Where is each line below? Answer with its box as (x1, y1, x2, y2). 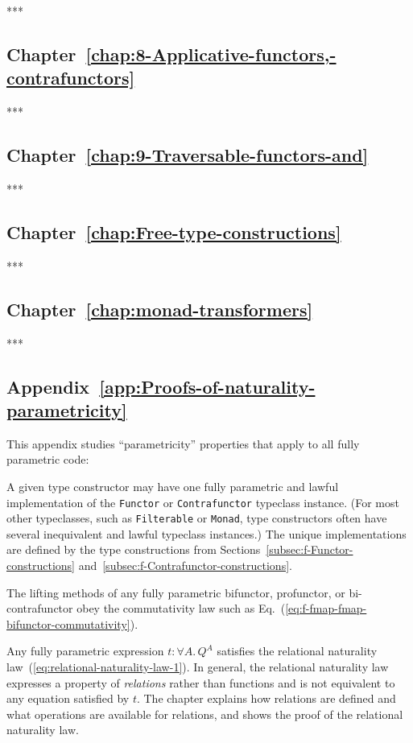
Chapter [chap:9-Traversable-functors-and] (6, 142, 369, 167)
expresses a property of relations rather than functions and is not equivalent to (6, 674, 395, 691)
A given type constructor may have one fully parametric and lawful (6, 477, 339, 494)
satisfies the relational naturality (217, 642, 378, 659)
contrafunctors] (6, 65, 135, 90)
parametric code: (6, 451, 89, 468)
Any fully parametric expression (6, 642, 164, 659)
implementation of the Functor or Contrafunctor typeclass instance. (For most (6, 493, 399, 510)
